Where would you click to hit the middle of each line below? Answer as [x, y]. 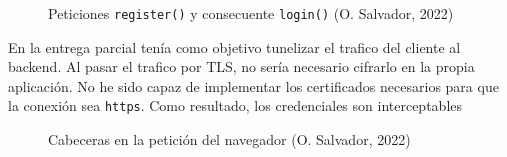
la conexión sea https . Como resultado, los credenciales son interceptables [235, 105]
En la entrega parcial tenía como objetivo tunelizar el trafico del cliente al [234, 46]
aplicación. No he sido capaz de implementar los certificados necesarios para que [253, 85]
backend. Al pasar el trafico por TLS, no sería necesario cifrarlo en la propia [241, 66]
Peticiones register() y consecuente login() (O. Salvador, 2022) [251, 13]
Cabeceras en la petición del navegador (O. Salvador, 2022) [229, 139]
